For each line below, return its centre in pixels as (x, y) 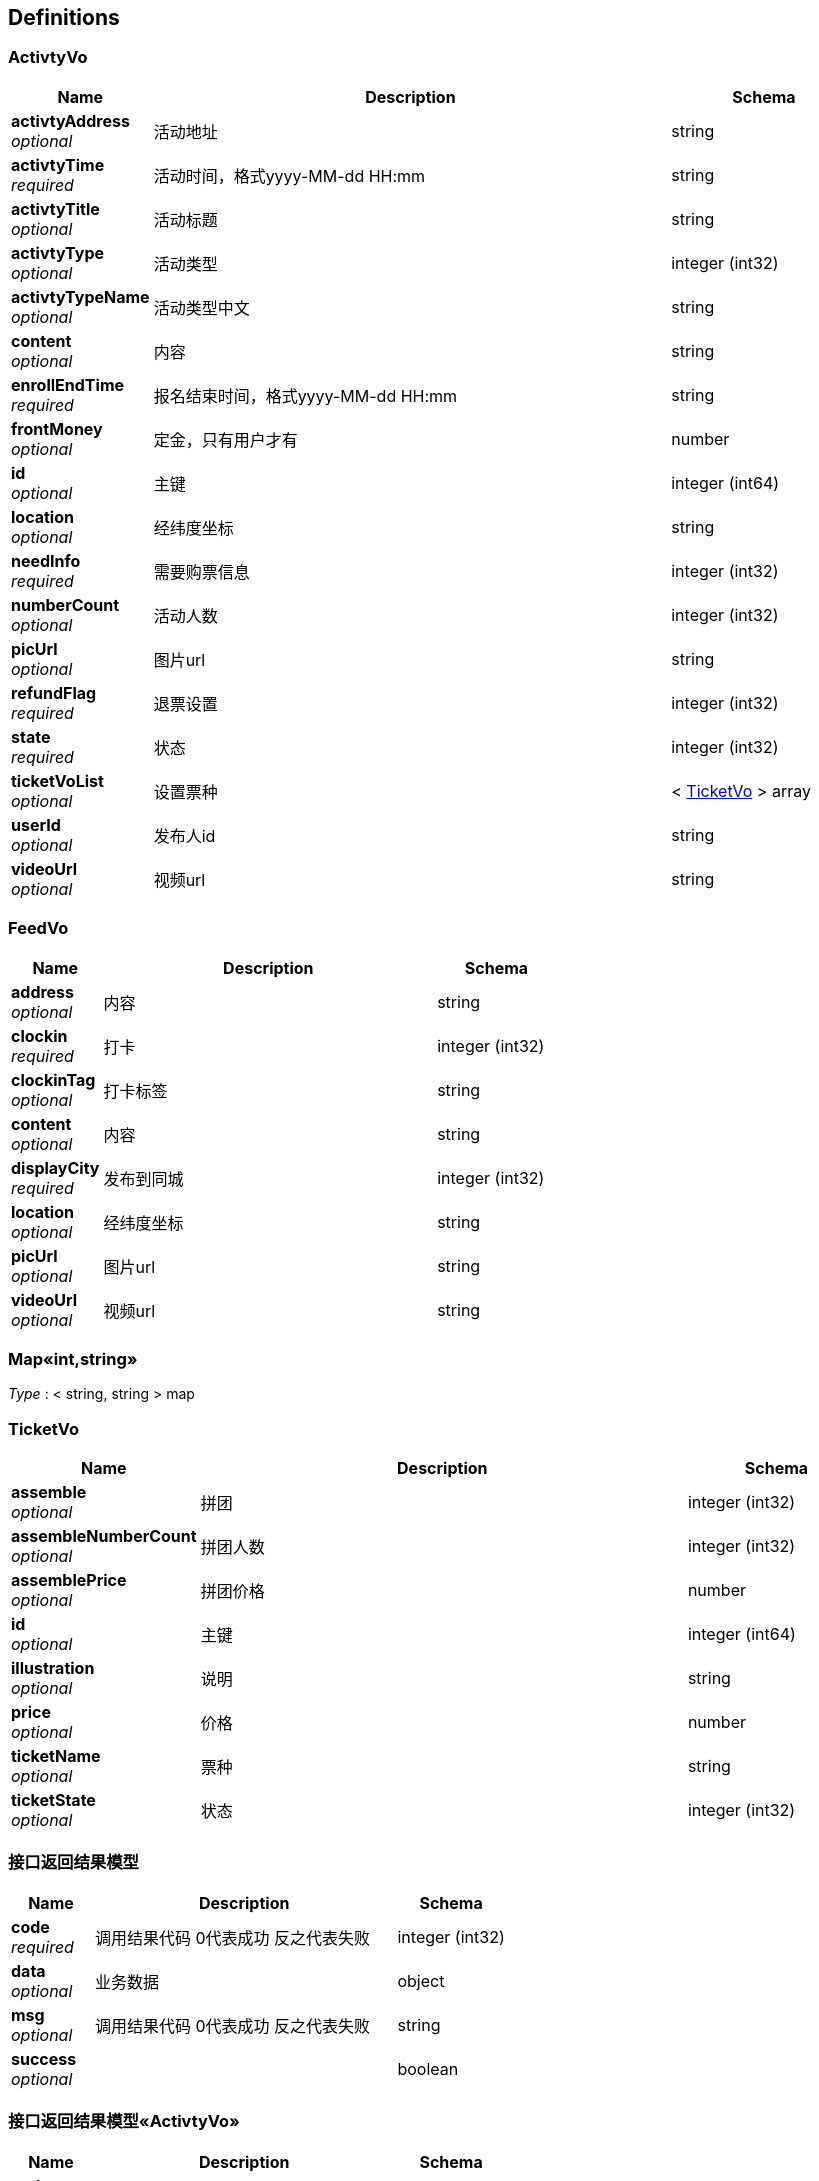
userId (36, 824)
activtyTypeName (80, 296)
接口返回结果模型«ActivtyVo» (124, 2121)
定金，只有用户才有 (225, 439)
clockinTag (53, 1079)
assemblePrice (69, 1580)
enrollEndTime (68, 384)
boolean (428, 2068)
